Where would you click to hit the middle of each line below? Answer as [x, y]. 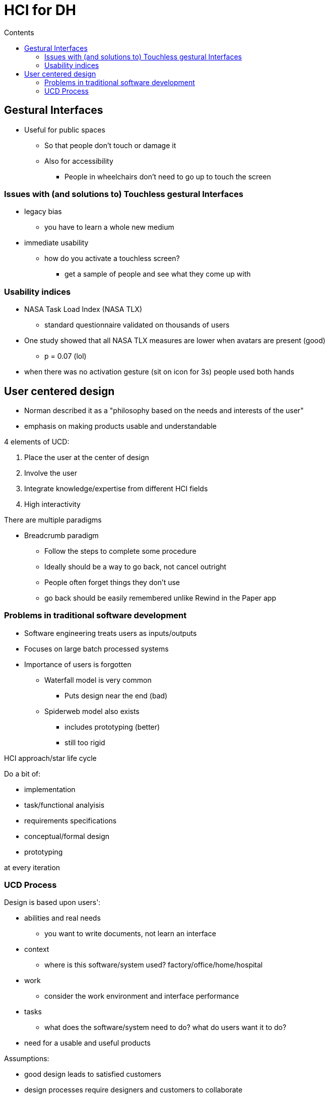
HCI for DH [40, 10]
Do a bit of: [22, 773]
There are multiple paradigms [53, 520]
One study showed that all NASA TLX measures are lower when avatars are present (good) [175, 341]
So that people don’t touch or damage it [110, 145]
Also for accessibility [79, 161]
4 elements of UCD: [37, 441]
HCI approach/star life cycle [50, 758]
